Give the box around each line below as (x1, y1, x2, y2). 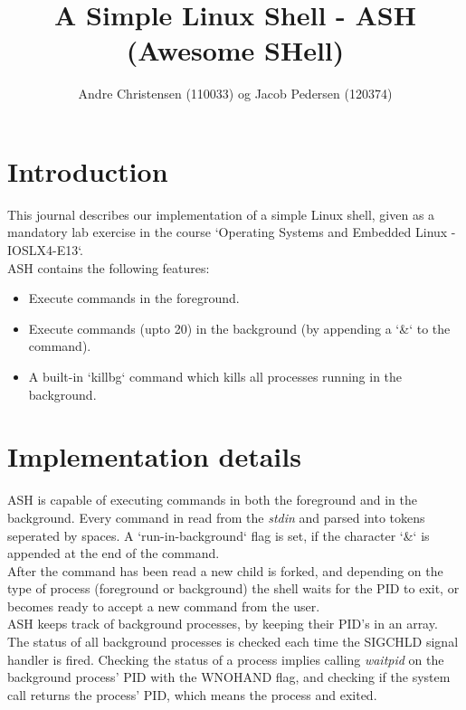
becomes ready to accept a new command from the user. (7, 596, 320, 615)
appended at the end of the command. (7, 544, 220, 563)
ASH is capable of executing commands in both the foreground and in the (7, 490, 417, 509)
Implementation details (7, 438, 301, 475)
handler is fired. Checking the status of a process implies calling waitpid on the (7, 649, 444, 668)
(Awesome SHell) (126, 32, 345, 69)
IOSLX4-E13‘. (7, 241, 84, 260)
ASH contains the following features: (7, 258, 210, 277)
